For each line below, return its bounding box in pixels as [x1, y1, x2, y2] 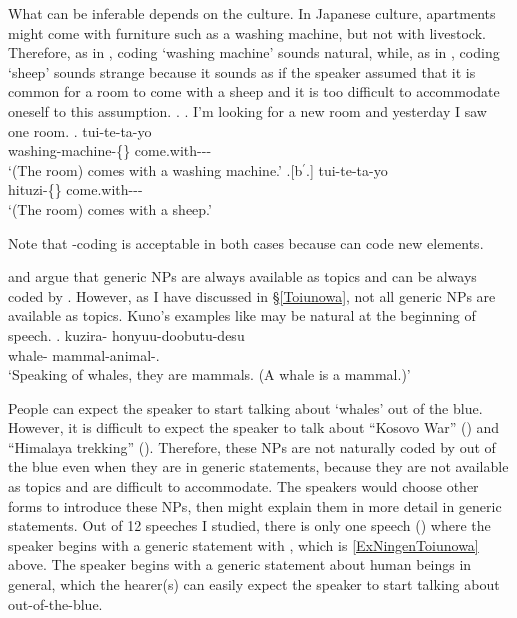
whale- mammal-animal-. [8, 344, 160, 365]
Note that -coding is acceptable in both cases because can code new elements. [8, 232, 484, 253]
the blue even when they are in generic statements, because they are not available [8, 456, 509, 477]
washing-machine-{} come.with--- [8, 140, 212, 161]
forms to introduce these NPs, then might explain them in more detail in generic [8, 495, 502, 516]
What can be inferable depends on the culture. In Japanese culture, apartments [8, 3, 496, 23]
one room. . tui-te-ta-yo [8, 120, 152, 141]
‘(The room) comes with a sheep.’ [8, 198, 212, 219]
